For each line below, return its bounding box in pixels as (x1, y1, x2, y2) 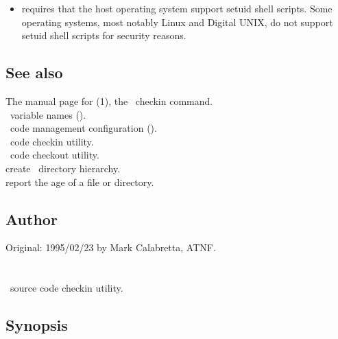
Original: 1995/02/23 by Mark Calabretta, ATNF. (5, 240, 216, 255)
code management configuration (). (10, 121, 157, 135)
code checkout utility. (10, 148, 99, 162)
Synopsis (5, 314, 68, 336)
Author (5, 208, 58, 229)
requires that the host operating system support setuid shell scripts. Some (21, 1, 333, 15)
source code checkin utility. (10, 281, 123, 295)
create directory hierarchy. (5, 161, 121, 175)
